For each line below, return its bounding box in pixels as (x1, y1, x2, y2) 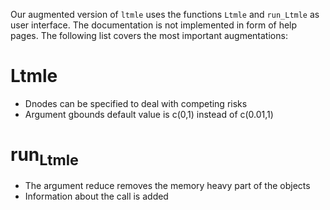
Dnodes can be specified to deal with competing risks (24, 97, 248, 109)
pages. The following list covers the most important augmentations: (10, 30, 288, 41)
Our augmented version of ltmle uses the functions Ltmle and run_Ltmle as (10, 9, 320, 20)
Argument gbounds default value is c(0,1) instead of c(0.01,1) (24, 108, 274, 120)
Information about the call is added (24, 190, 169, 203)
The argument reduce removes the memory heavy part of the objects (24, 180, 311, 192)
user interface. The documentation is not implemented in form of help (10, 19, 298, 31)
